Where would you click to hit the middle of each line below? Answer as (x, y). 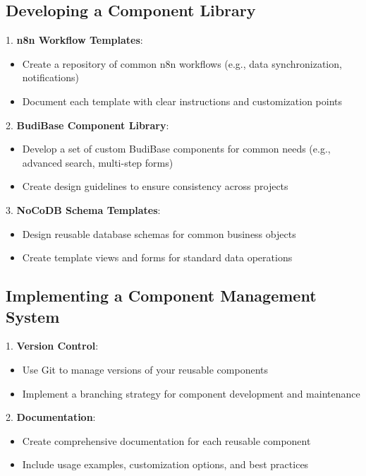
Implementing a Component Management (161, 296)
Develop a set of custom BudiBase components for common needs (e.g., (176, 149)
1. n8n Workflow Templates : (74, 40)
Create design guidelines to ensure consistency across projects (155, 186)
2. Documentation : (51, 417)
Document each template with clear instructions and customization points (182, 101)
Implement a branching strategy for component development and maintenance (191, 393)
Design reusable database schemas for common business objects (159, 233)
